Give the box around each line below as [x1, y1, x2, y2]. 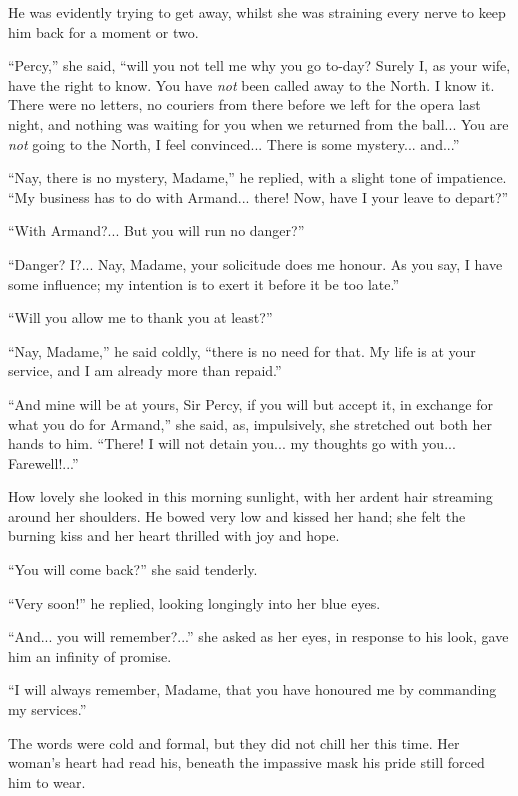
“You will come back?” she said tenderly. [8, 559, 258, 580]
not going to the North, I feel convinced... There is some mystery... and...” [8, 133, 460, 154]
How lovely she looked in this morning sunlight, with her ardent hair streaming [8, 486, 493, 507]
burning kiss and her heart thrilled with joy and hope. [8, 525, 340, 546]
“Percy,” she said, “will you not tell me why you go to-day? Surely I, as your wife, [8, 55, 511, 76]
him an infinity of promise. [8, 645, 172, 666]
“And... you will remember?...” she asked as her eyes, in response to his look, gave [8, 626, 509, 647]
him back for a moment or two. [8, 21, 199, 42]
